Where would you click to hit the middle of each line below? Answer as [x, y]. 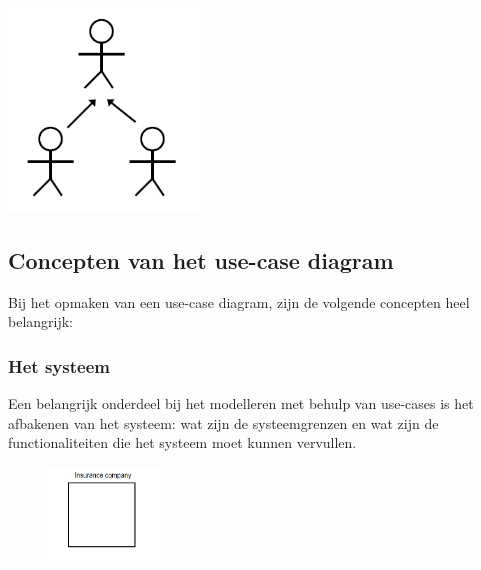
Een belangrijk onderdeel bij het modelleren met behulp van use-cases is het [241, 403]
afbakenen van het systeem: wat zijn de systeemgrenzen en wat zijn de [223, 422]
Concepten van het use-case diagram [201, 259]
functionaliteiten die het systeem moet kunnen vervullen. [182, 442]
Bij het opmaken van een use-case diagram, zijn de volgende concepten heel [239, 301]
